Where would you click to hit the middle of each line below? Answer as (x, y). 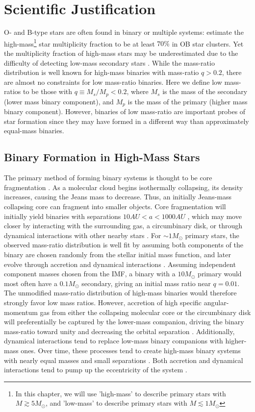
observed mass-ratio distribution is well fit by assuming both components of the (124, 245)
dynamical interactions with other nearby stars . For (83, 235)
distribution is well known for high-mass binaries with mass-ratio (102, 72)
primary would (220, 274)
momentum (21, 312)
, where (138, 91)
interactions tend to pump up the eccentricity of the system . (96, 370)
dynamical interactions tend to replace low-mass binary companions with (114, 341)
